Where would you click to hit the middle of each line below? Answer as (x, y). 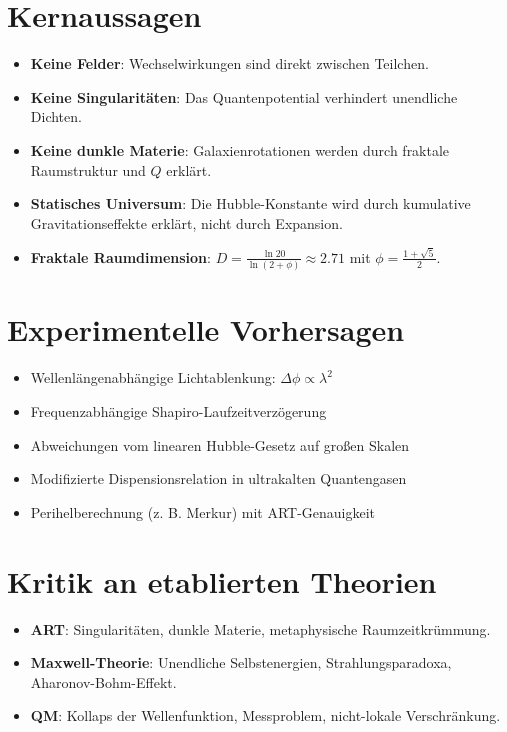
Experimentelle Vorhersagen (206, 329)
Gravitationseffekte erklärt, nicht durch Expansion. (186, 222)
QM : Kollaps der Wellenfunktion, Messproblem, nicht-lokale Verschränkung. (265, 715)
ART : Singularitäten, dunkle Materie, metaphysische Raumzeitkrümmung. (260, 628)
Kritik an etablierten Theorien (222, 580)
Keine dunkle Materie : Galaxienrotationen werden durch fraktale (240, 149)
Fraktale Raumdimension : (120, 256)
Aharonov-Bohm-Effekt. (103, 681)
